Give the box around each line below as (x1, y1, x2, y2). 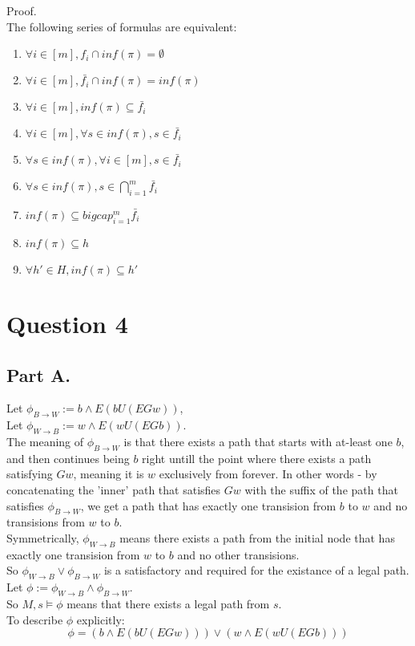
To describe (6, 611, 63, 628)
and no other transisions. (177, 546, 300, 563)
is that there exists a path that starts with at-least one (123, 433, 393, 449)
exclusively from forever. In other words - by (159, 465, 377, 482)
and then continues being (6, 449, 130, 466)
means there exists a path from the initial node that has (119, 529, 395, 546)
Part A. (6, 362, 71, 387)
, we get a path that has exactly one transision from (80, 497, 336, 514)
